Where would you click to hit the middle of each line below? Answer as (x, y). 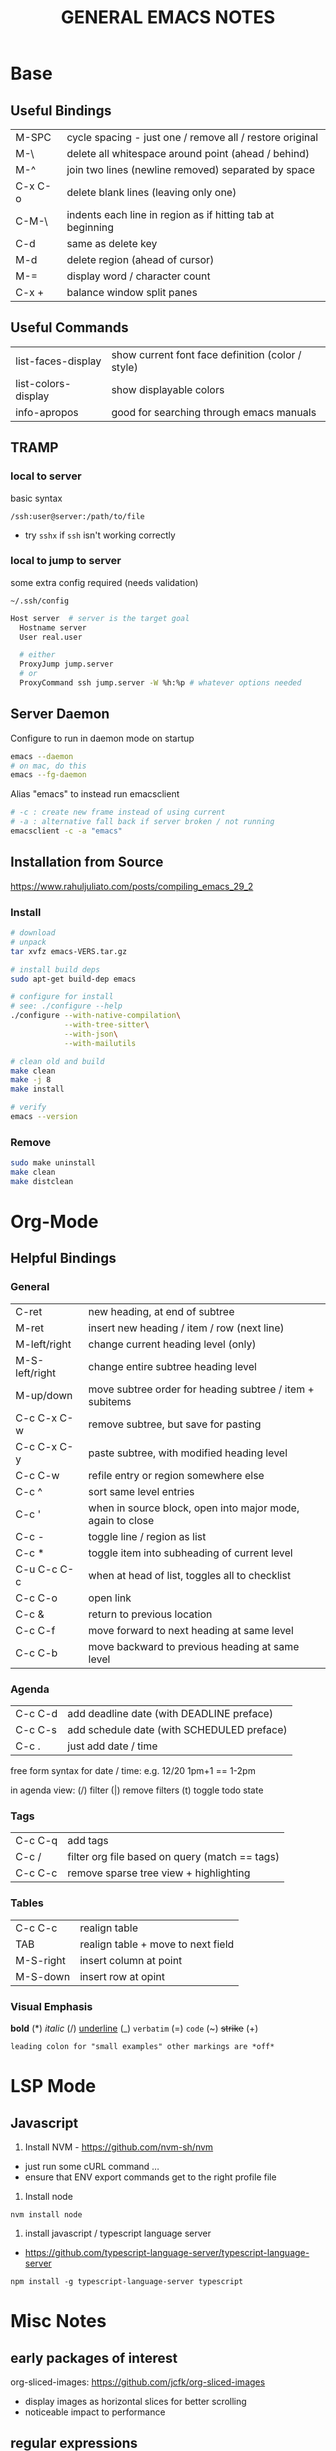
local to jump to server (66, 561)
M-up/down (44, 1395)
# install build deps (55, 969)
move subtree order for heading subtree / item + (201, 1389)
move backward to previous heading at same (194, 1646)
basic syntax (36, 498)
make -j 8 (31, 1080)
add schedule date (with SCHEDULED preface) (177, 1730)
